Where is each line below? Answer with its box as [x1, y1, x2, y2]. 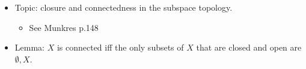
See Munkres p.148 [29, 21, 99, 33]
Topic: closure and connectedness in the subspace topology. [14, 1, 233, 13]
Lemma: [14, 41, 44, 54]
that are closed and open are [196, 41, 302, 54]
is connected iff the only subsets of [57, 41, 184, 54]
